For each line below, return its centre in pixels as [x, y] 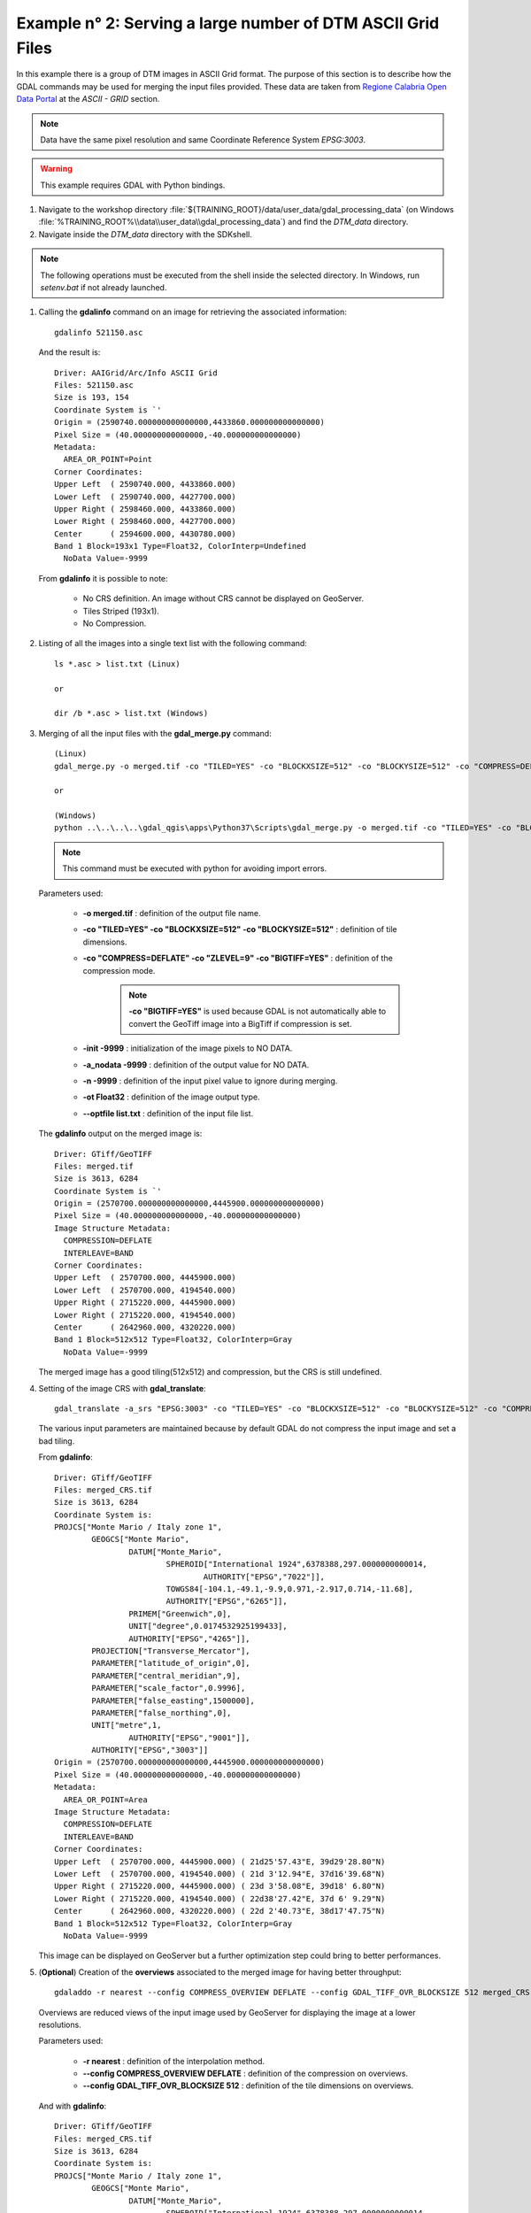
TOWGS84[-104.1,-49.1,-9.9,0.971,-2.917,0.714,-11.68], [290, 1589]
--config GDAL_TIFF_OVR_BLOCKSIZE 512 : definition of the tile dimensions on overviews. [248, 2086]
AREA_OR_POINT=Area [105, 1800]
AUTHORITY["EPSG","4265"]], [190, 1639]
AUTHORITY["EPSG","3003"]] [150, 1750]
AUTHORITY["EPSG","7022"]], [264, 1577]
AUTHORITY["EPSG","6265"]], [227, 1601]
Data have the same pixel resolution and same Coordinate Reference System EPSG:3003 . [203, 139]
